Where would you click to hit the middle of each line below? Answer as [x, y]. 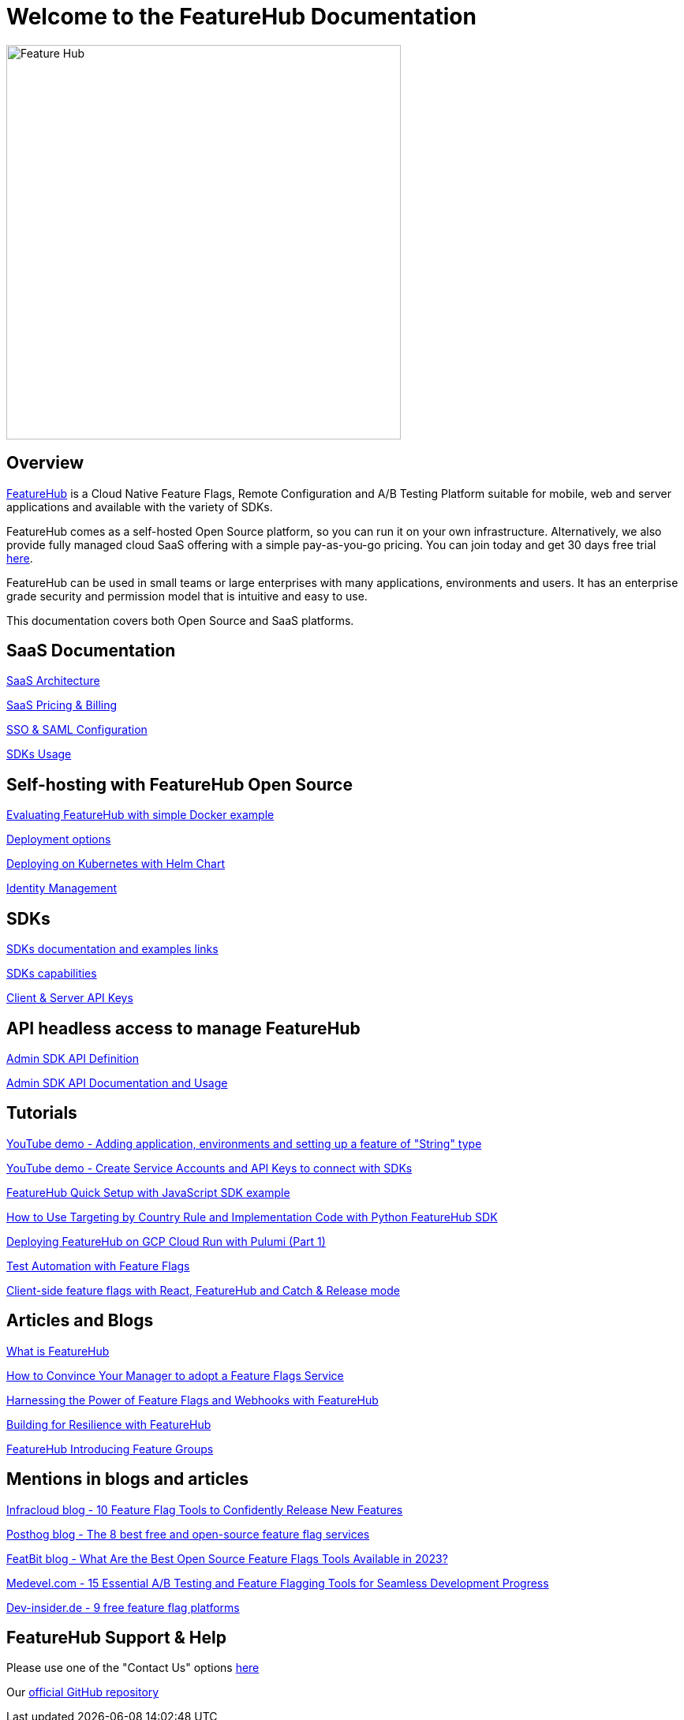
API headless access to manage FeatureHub [183, 1028]
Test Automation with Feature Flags [98, 1266]
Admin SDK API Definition [73, 1058]
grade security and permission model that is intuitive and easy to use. [187, 596]
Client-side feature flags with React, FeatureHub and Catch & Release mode [203, 1290]
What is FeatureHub [58, 1351]
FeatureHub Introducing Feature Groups [110, 1449]
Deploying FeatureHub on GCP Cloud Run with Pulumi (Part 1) [166, 1241]
